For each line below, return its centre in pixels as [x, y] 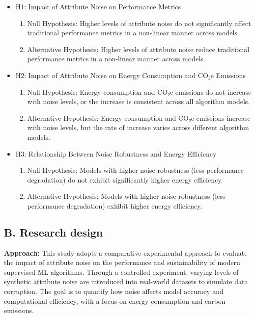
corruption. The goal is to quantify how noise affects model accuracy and [114, 291]
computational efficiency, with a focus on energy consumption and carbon [115, 301]
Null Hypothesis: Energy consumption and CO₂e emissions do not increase [139, 92]
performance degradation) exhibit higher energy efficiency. [115, 205]
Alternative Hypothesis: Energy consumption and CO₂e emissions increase [139, 118]
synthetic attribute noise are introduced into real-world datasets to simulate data [126, 281]
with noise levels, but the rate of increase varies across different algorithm [138, 127]
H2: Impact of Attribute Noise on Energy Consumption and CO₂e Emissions [130, 75]
